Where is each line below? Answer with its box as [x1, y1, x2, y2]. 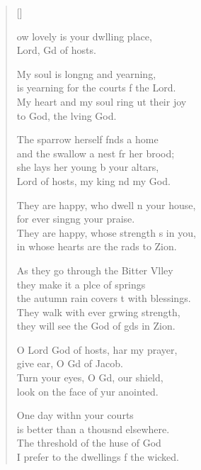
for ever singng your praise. [16, 211, 135, 226]
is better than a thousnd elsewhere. [16, 421, 170, 436]
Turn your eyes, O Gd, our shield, [16, 370, 163, 385]
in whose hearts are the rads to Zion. [16, 239, 177, 254]
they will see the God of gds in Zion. [16, 318, 176, 333]
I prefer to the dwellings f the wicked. [16, 449, 179, 464]
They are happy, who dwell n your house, [16, 197, 196, 212]
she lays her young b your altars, [16, 160, 159, 174]
